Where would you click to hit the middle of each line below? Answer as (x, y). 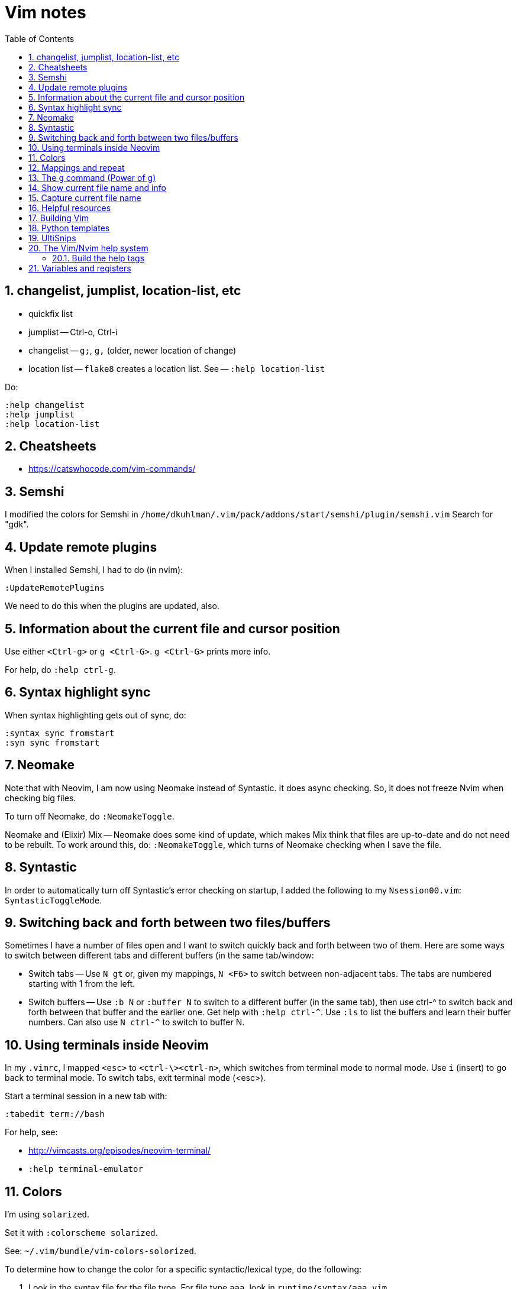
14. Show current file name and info (97, 187)
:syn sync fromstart (52, 742)
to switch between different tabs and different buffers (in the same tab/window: (159, 956)
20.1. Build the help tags (98, 258)
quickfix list (51, 313)
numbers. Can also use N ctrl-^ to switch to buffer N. (137, 1022)
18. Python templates (69, 228)
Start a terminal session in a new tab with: (86, 1096)
